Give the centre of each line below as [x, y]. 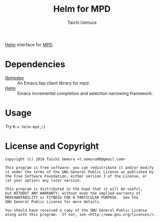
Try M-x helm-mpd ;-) [25, 126]
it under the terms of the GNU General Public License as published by [79, 172]
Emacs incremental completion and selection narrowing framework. [85, 93]
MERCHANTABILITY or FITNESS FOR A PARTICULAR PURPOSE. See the [72, 197]
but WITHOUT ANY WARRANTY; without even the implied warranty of [73, 193]
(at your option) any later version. [43, 180]
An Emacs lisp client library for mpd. [54, 83]
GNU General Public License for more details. [53, 202]
